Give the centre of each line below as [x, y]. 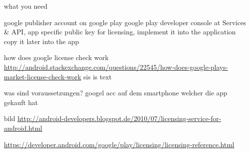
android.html [23, 128]
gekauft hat [21, 102]
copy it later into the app [42, 41]
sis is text [97, 76]
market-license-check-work [43, 76]
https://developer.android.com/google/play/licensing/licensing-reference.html [119, 144]
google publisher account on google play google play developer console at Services [125, 22]
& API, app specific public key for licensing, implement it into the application [120, 32]
